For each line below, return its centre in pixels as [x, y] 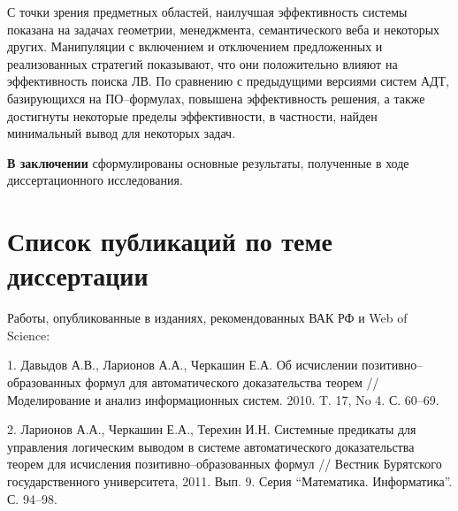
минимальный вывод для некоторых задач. [122, 133]
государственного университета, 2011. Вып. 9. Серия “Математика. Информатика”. [230, 481]
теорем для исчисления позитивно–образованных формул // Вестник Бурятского [225, 464]
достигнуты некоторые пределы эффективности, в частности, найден [192, 115]
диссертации [78, 275]
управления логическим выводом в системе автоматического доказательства [211, 446]
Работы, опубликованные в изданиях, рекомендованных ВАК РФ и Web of [207, 318]
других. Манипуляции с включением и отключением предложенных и [195, 46]
